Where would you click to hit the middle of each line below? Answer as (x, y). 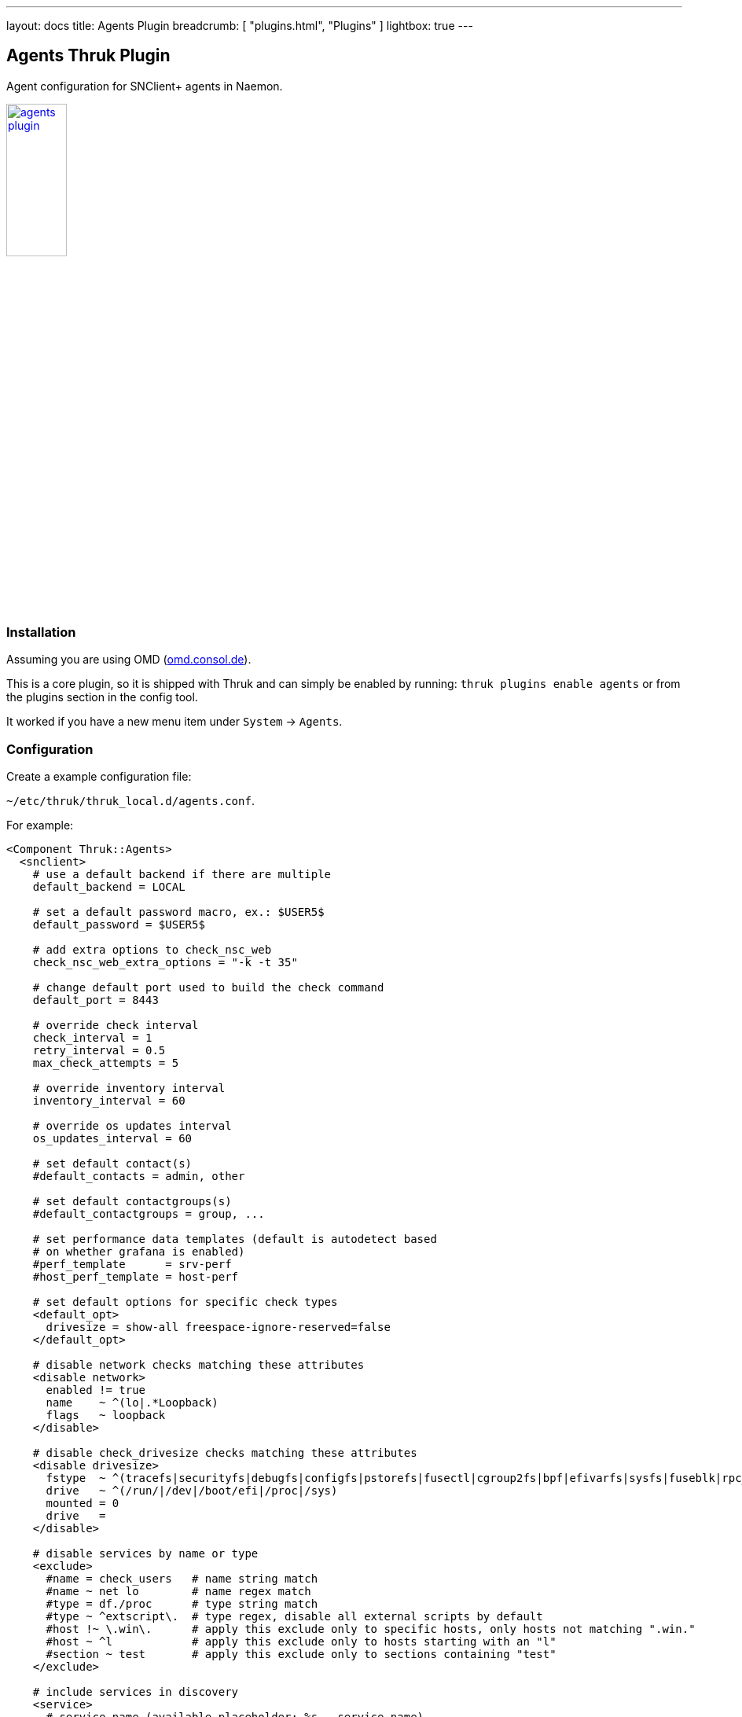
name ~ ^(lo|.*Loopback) (132, 1402)
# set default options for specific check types (185, 1302)
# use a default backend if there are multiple (182, 874)
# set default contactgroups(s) (132, 1201)
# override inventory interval (129, 1088)
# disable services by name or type (145, 1553)
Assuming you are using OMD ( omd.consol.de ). (129, 660)
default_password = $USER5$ (119, 924)
